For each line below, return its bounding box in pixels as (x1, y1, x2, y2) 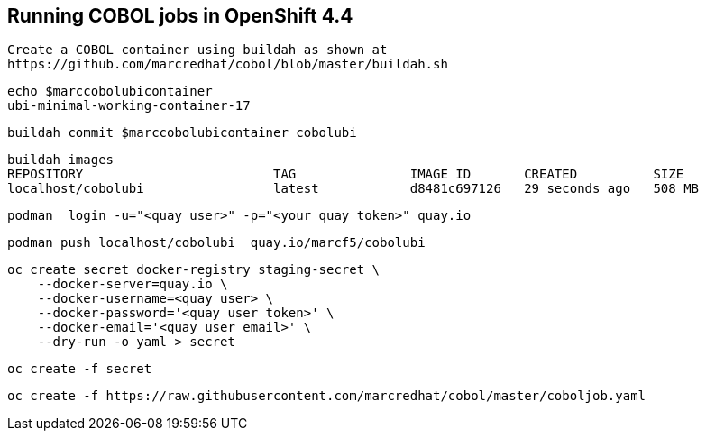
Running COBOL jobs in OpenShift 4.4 (7, 5, 353, 27)
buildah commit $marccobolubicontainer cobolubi (7, 125, 357, 141)
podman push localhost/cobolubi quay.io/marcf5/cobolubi (7, 235, 426, 251)
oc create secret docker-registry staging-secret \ (7, 262, 381, 278)
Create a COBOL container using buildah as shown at (7, 42, 388, 58)
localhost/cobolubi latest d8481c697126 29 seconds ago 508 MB (7, 181, 700, 196)
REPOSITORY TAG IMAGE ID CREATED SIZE (7, 167, 684, 182)
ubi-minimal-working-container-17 (7, 98, 251, 114)
